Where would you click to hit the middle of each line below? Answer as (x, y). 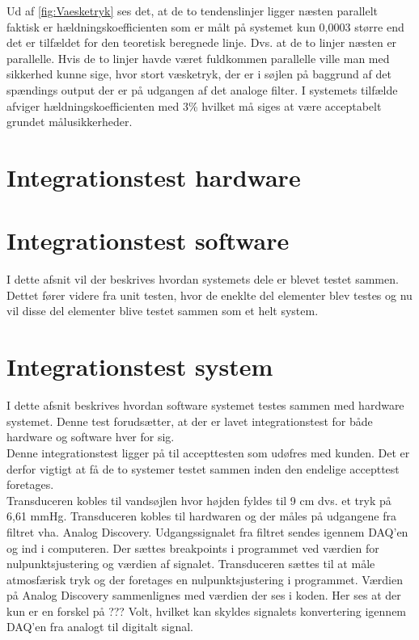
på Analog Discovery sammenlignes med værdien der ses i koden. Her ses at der (204, 595)
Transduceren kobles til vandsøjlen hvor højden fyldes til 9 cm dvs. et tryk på (199, 500)
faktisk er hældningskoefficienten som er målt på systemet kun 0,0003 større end (205, 26)
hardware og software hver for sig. (91, 437)
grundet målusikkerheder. (70, 122)
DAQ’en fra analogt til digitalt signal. (100, 627)
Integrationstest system (140, 366)
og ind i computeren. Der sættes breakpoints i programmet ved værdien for (193, 547)
